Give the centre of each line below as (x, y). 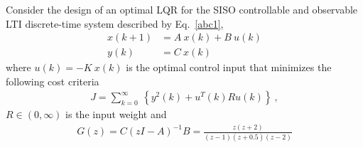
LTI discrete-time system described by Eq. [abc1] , (115, 23)
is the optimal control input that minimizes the (229, 67)
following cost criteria (53, 81)
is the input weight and (116, 114)
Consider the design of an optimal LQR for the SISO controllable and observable (182, 9)
